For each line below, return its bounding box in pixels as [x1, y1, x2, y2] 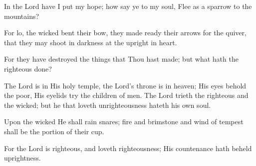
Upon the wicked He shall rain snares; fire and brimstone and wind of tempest [4, 116, 244, 127]
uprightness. [4, 153, 41, 163]
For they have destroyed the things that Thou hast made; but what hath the [4, 54, 239, 64]
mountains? [4, 10, 39, 21]
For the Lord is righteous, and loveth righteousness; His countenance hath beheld [4, 143, 252, 153]
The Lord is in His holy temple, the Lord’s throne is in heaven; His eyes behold [4, 80, 247, 90]
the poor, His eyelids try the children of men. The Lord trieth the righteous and [4, 90, 249, 100]
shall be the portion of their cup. [4, 126, 104, 136]
